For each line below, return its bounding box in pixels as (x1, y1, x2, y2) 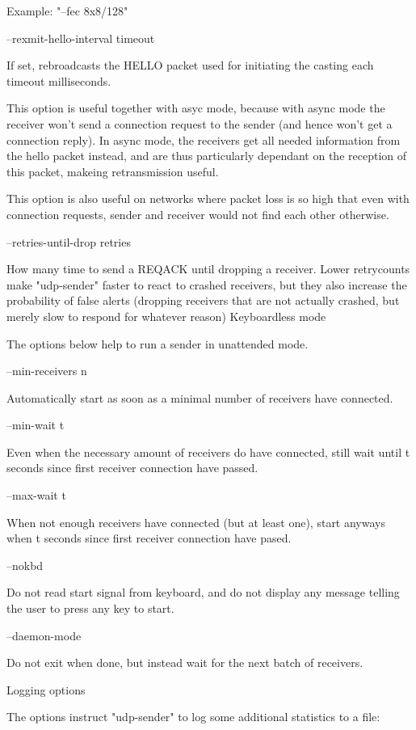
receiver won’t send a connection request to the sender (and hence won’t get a (6, 115, 393, 132)
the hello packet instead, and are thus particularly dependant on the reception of (6, 147, 407, 164)
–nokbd (6, 556, 44, 573)
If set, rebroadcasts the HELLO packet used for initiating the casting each (6, 57, 374, 74)
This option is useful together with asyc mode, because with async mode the (6, 99, 385, 116)
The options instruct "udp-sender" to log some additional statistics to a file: (6, 708, 380, 725)
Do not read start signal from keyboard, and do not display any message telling (6, 584, 400, 601)
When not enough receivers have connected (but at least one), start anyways (6, 513, 385, 530)
